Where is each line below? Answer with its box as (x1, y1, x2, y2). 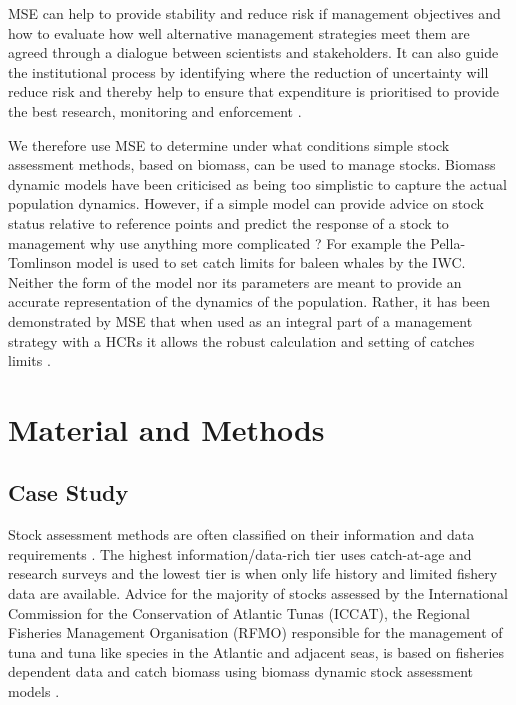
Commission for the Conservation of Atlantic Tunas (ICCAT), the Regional (8, 602, 470, 623)
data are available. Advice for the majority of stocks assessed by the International (8, 583, 508, 604)
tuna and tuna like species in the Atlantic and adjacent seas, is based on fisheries (8, 641, 505, 662)
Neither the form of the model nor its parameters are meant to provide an (8, 271, 462, 292)
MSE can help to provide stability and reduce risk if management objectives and (8, 3, 501, 23)
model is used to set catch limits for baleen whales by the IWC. (76, 252, 466, 273)
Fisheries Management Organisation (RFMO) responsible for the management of (8, 622, 503, 643)
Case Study (8, 477, 129, 508)
